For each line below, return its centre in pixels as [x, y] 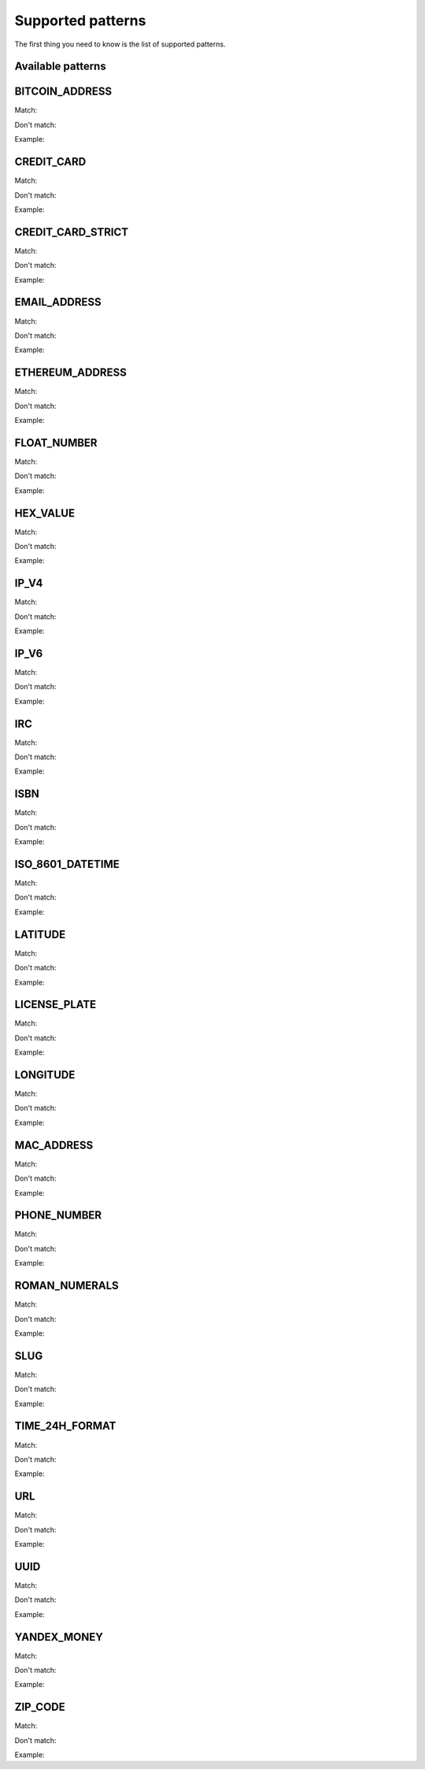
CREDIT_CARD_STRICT [72, 232]
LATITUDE [40, 935]
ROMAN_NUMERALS [67, 1286]
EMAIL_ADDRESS [58, 302]
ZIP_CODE [40, 1707]
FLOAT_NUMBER [56, 442]
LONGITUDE [45, 1075]
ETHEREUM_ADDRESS [71, 373]
